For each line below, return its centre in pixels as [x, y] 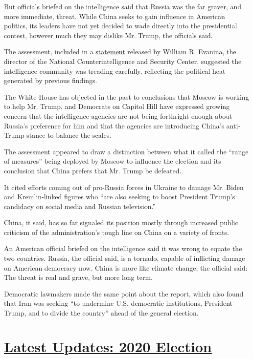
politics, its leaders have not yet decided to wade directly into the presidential [121, 26]
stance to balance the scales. [69, 135]
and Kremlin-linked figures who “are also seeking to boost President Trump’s [120, 197]
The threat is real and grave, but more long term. [78, 277]
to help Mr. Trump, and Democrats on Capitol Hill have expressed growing [117, 106]
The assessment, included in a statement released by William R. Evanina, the [120, 52]
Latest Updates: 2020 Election [108, 346]
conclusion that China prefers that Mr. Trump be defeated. [93, 170]
